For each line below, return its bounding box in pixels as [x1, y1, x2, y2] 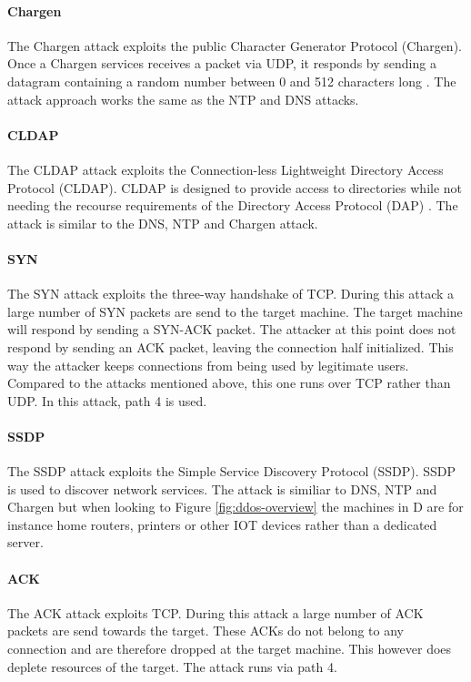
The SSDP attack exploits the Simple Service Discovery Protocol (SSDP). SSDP [7, 462, 456, 481]
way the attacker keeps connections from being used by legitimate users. [7, 355, 409, 374]
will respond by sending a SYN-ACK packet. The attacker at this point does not [7, 320, 456, 339]
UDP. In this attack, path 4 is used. [7, 391, 207, 410]
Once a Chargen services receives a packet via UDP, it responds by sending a [7, 54, 436, 73]
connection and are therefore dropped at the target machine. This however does [7, 639, 452, 658]
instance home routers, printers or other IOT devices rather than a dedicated [7, 514, 437, 534]
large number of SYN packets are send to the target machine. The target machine [7, 301, 463, 321]
